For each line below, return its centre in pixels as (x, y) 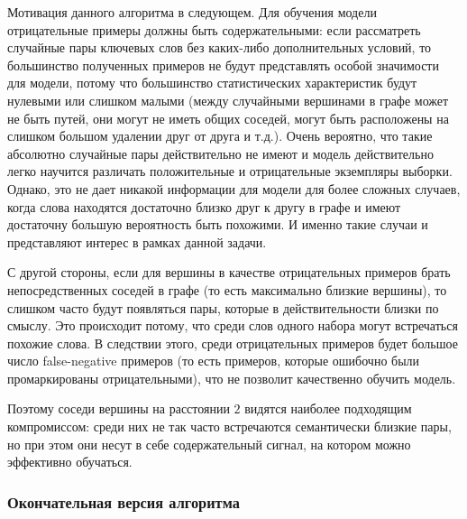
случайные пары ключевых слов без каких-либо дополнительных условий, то (220, 47)
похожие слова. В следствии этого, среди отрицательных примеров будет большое (233, 343)
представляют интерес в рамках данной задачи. (137, 241)
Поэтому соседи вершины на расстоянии (119, 408)
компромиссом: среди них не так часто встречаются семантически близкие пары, (229, 426)
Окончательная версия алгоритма (124, 501)
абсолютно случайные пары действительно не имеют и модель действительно (220, 153)
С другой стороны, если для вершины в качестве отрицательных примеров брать (229, 272)
